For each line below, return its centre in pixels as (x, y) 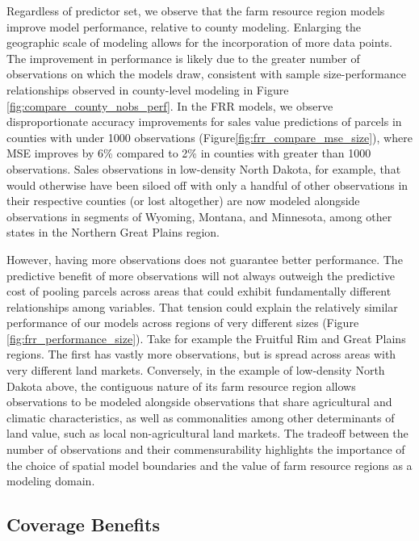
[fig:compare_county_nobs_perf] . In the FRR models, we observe (170, 105)
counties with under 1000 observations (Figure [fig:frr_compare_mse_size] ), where (209, 137)
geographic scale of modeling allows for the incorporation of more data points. (200, 42)
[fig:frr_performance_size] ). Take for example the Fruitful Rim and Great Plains (206, 338)
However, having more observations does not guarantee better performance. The (205, 259)
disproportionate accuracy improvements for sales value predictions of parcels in (204, 122)
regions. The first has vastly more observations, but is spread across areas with (201, 354)
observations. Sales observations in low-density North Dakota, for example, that (204, 168)
